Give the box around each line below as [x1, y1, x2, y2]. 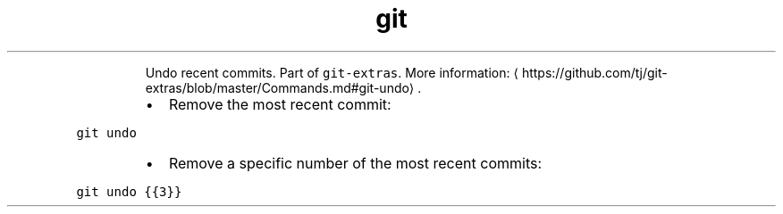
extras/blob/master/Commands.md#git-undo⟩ [145, 79, 415, 95]
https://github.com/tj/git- [521, 64, 668, 80]
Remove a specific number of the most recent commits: [168, 153, 543, 172]
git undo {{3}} [76, 184, 182, 199]
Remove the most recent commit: [168, 95, 391, 113]
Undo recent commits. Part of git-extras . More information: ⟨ [145, 64, 518, 80]
